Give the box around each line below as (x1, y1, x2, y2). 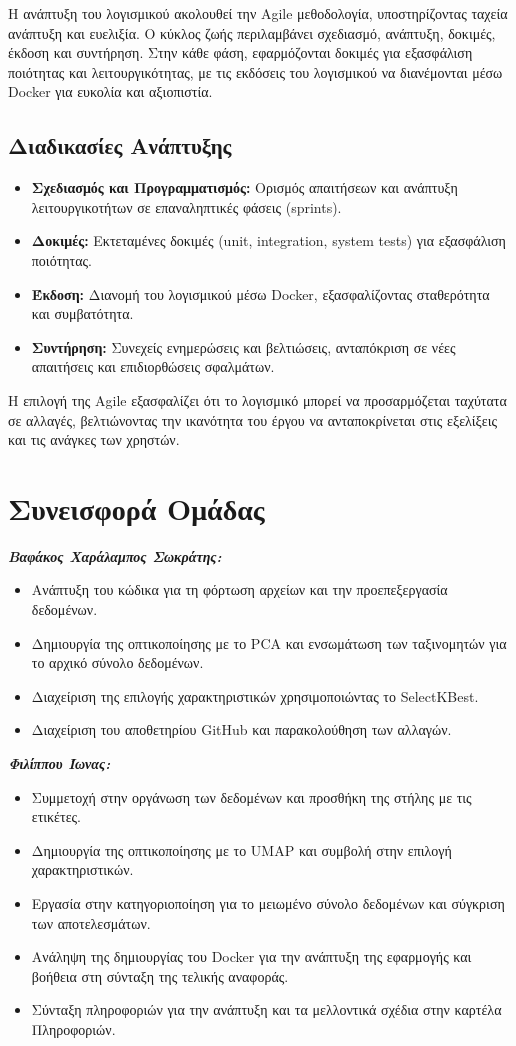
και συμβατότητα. (31, 303, 134, 324)
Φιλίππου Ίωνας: (8, 752, 111, 773)
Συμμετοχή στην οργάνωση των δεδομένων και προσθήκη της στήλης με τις (31, 786, 472, 807)
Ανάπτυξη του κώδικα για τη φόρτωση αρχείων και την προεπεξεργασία (31, 579, 448, 600)
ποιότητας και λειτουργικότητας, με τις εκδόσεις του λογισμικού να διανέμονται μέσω (8, 61, 503, 82)
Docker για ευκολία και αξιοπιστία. (8, 81, 213, 102)
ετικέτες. (31, 806, 81, 827)
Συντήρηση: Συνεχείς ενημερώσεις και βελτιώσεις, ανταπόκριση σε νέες (31, 336, 456, 357)
